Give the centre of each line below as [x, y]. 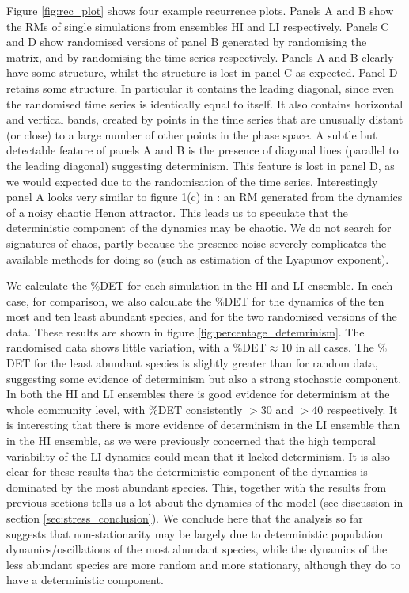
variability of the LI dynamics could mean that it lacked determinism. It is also [199, 456]
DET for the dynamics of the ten [304, 300]
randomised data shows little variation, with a [118, 347]
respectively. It [362, 409]
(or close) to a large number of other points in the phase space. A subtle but [192, 134]
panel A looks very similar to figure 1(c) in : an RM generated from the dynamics [204, 197]
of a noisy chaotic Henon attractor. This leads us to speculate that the [177, 212]
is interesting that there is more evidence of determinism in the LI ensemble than [203, 425]
